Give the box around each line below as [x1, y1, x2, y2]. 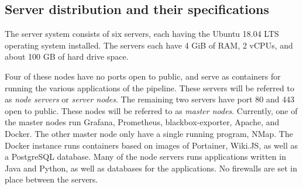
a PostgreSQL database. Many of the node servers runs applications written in [5, 150, 286, 163]
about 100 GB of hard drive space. [5, 50, 129, 63]
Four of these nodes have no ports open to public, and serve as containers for [5, 70, 281, 82]
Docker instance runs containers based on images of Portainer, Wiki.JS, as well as [5, 139, 298, 151]
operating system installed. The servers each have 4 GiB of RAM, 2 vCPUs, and [5, 39, 293, 51]
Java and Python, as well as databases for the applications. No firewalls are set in [5, 161, 297, 174]
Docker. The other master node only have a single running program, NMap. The [5, 127, 293, 139]
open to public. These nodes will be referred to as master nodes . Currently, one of [5, 104, 298, 116]
